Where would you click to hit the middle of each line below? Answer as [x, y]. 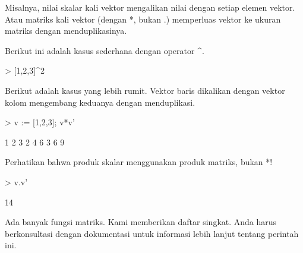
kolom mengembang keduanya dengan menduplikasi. [100, 102]
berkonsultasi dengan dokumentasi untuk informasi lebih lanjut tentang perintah [152, 233]
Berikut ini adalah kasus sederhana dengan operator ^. [105, 50]
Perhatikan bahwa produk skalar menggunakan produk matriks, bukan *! [139, 162]
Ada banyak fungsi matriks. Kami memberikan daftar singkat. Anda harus [141, 222]
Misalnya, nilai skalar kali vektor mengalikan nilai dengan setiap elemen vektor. [150, 7]
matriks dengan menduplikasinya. [66, 31]
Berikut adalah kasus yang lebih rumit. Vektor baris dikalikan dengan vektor [145, 90]
